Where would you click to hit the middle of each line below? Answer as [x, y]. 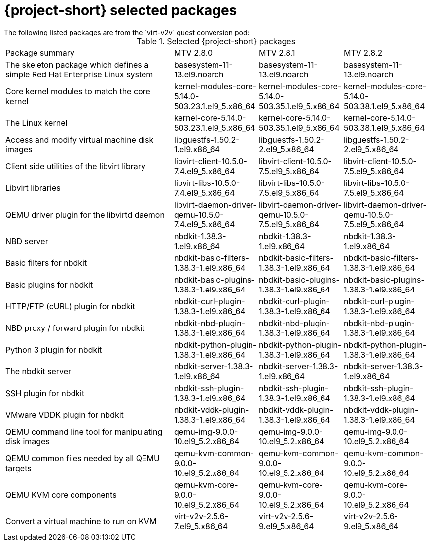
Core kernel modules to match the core [78, 91]
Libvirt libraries [33, 188]
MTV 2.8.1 [277, 53]
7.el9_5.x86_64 [201, 526]
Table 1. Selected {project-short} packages [216, 41]
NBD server [27, 241]
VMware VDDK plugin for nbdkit [65, 415]
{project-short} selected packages [121, 10]
